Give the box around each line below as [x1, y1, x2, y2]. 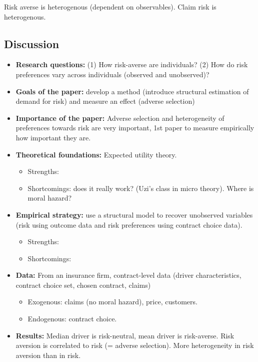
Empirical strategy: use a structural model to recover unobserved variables [15, 209, 253, 220]
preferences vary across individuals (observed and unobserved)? [15, 69, 209, 79]
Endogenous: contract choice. [27, 313, 117, 324]
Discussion [4, 36, 59, 51]
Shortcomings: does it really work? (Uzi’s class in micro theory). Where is [27, 183, 254, 193]
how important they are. [15, 132, 91, 142]
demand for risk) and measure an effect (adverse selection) [15, 96, 195, 106]
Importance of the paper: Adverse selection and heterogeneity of [15, 112, 224, 123]
